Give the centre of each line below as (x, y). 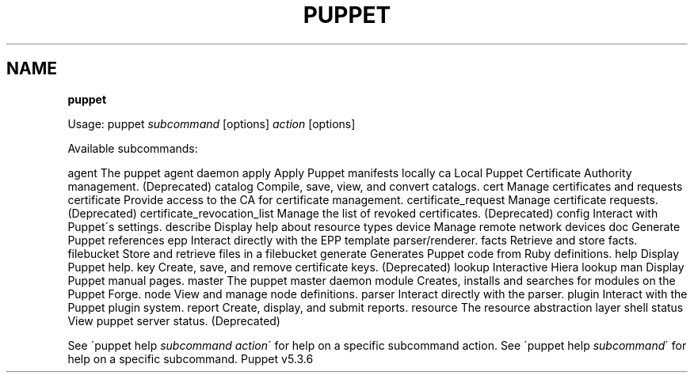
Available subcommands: (133, 148)
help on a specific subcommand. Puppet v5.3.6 (191, 358)
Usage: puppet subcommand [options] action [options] (212, 123)
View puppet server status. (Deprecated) (174, 320)
